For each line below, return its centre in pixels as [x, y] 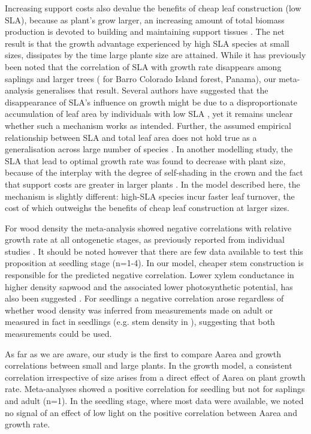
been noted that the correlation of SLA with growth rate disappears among [143, 66]
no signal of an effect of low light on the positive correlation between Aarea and [151, 412]
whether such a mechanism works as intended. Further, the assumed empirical [148, 125]
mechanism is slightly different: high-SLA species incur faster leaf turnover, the [150, 196]
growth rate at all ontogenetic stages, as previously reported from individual [145, 239]
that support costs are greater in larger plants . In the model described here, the [153, 184]
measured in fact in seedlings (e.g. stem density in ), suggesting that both [140, 322]
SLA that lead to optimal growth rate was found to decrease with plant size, [145, 160]
